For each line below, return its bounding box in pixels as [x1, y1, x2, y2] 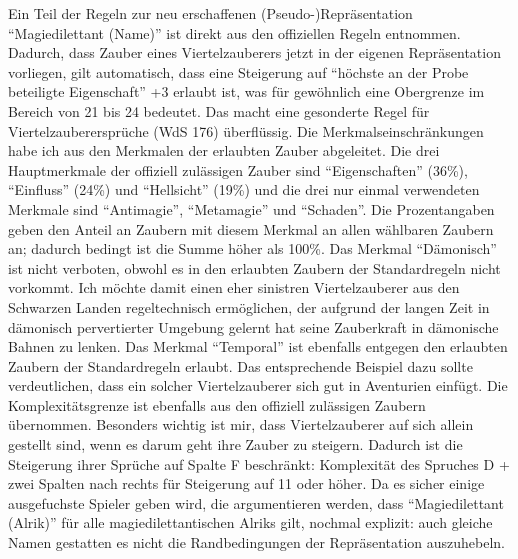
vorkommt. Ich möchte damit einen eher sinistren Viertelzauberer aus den [8, 277, 460, 298]
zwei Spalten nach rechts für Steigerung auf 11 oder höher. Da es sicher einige [8, 473, 485, 494]
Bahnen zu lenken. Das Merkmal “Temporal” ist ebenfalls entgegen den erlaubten [8, 336, 508, 357]
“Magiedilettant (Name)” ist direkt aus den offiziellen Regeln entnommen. [8, 22, 461, 43]
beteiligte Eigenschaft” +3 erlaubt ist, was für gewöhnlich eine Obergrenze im [8, 81, 485, 102]
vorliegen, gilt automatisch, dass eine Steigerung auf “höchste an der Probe [8, 61, 469, 82]
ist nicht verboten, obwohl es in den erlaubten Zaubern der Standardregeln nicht [8, 257, 501, 278]
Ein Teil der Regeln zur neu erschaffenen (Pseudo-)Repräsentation [8, 3, 413, 23]
